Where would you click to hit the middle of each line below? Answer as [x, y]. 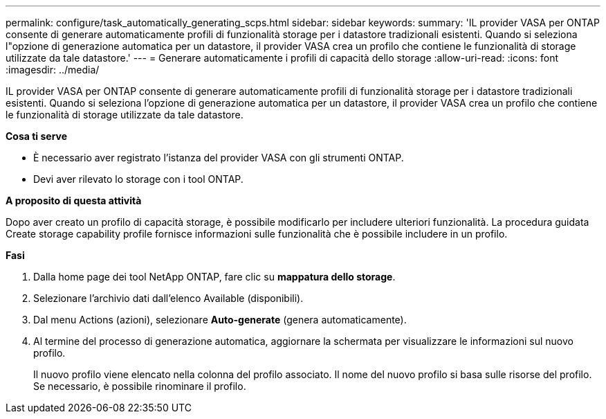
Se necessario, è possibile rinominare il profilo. [140, 386]
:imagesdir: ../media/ [53, 70]
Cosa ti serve [37, 136]
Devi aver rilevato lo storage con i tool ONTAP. [138, 179]
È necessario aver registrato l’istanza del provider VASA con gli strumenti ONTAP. [219, 158]
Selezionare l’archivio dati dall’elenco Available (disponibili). [168, 298]
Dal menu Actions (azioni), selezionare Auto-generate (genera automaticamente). [220, 320]
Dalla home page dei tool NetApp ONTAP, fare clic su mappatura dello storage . [214, 277]
